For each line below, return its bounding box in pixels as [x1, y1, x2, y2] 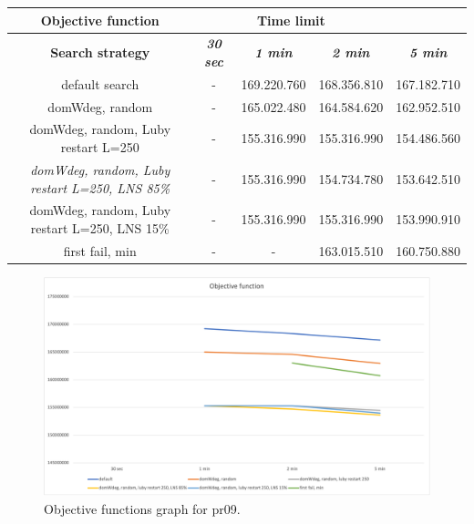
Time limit [256, 10, 325, 29]
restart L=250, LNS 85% [30, 178, 170, 197]
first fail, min [63, 241, 137, 260]
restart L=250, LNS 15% [30, 218, 170, 237]
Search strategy [50, 43, 150, 62]
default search [61, 74, 139, 93]
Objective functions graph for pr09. [44, 498, 241, 518]
